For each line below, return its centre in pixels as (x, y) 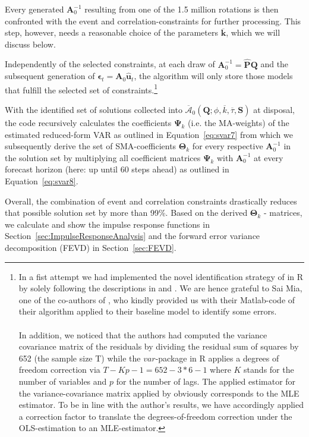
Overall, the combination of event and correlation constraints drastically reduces (151, 201)
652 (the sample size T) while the (80, 358)
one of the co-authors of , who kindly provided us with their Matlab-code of (157, 299)
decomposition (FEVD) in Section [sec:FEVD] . (91, 247)
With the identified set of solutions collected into (94, 110)
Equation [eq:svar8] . (42, 181)
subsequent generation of (50, 76)
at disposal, (274, 110)
